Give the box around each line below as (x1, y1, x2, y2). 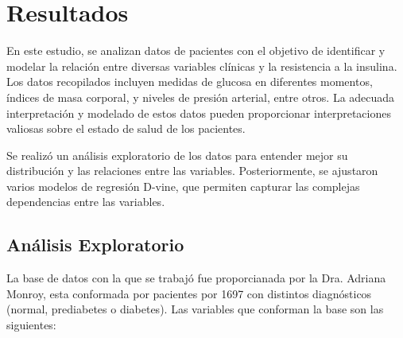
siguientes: (6, 317, 56, 333)
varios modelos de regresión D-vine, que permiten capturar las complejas (6, 177, 360, 194)
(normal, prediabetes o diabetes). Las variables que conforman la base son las (6, 301, 384, 317)
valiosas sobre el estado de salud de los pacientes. (6, 120, 246, 137)
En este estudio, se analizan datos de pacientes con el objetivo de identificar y (6, 42, 386, 59)
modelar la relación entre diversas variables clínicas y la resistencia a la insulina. (6, 57, 397, 74)
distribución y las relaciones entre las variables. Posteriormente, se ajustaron (6, 162, 378, 179)
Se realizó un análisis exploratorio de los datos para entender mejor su (6, 146, 348, 163)
